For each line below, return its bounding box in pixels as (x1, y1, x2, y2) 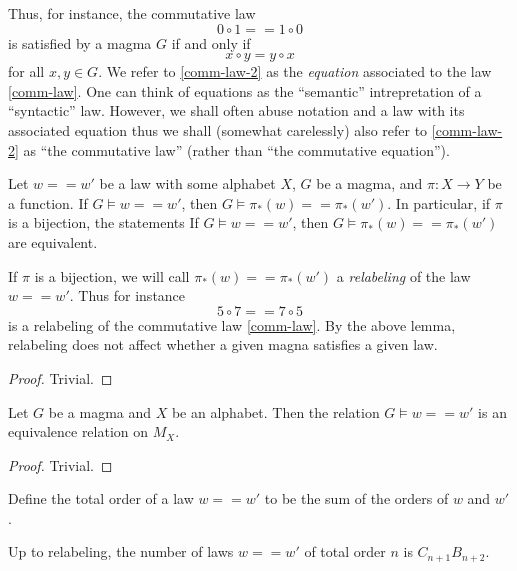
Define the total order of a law (8, 488, 194, 509)
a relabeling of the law (336, 265, 471, 286)
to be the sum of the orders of (264, 488, 449, 509)
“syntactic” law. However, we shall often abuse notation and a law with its (8, 100, 465, 121)
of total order (304, 541, 386, 562)
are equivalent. (8, 231, 98, 252)
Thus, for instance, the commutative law (8, 3, 256, 23)
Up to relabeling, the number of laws (8, 541, 234, 562)
